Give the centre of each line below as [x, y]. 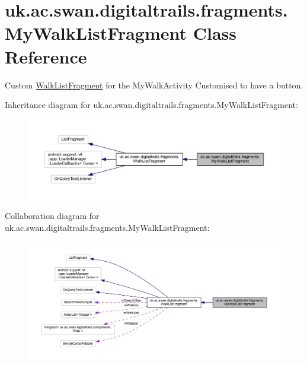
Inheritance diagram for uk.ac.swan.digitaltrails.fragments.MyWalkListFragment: [151, 105]
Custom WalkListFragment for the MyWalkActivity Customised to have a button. [154, 85]
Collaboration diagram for [52, 216]
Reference [46, 56]
